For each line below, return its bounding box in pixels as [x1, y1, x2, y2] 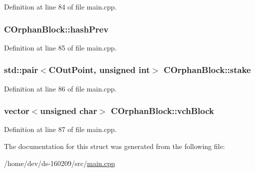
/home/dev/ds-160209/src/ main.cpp [4, 157, 115, 168]
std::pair [4, 63, 38, 76]
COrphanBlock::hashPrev [4, 22, 109, 35]
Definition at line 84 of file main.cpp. [4, 1, 117, 11]
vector [4, 104, 29, 117]
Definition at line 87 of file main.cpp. [4, 124, 117, 134]
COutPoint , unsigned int [48, 63, 150, 76]
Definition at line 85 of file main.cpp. [4, 42, 117, 52]
